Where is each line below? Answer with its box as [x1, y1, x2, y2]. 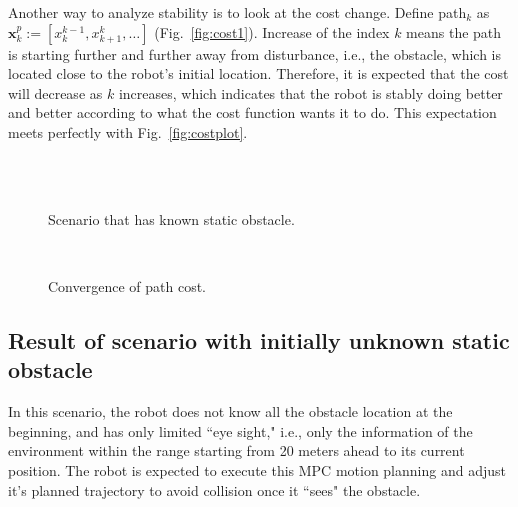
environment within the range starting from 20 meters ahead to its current [8, 440, 465, 461]
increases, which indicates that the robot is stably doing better [118, 82, 503, 103]
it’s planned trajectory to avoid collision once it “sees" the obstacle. [8, 479, 421, 500]
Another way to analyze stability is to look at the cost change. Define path [8, 2, 467, 22]
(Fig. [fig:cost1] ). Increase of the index [154, 21, 390, 42]
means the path [406, 21, 502, 42]
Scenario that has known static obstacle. [48, 208, 295, 229]
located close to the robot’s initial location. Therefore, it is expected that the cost [8, 63, 509, 84]
